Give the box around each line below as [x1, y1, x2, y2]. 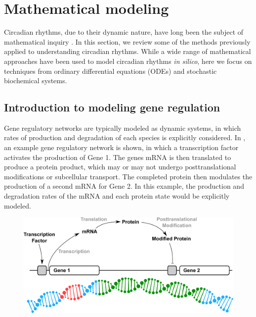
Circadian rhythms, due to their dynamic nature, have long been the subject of [4, 27, 244, 37]
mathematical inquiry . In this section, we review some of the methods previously [4, 36, 251, 47]
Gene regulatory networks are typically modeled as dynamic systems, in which [4, 122, 241, 133]
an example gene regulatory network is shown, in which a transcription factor [4, 142, 239, 153]
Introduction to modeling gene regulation [4, 100, 220, 115]
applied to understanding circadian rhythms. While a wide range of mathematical [4, 46, 251, 56]
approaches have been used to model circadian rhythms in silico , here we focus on [4, 55, 252, 66]
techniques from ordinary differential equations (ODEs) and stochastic [4, 65, 217, 76]
